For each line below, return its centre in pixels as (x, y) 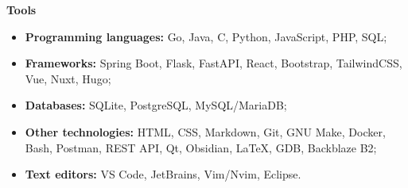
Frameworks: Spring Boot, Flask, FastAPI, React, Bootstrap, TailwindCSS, (214, 63)
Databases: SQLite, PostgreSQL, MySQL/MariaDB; (156, 105)
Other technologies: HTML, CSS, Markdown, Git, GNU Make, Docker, (205, 131)
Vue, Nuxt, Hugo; (68, 78)
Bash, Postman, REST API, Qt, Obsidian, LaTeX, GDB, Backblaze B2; (201, 147)
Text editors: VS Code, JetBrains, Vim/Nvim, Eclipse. (163, 174)
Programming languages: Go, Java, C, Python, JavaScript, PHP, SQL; (206, 36)
